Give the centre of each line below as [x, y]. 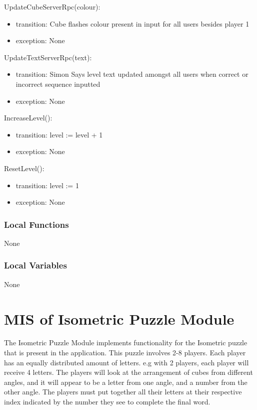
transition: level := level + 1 [59, 134]
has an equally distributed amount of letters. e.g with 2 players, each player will [126, 362]
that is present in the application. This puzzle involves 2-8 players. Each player [125, 353]
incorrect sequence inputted [58, 84]
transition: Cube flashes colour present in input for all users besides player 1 [132, 23]
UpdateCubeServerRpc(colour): [52, 7]
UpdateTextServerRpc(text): [48, 57]
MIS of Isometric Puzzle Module [119, 318]
